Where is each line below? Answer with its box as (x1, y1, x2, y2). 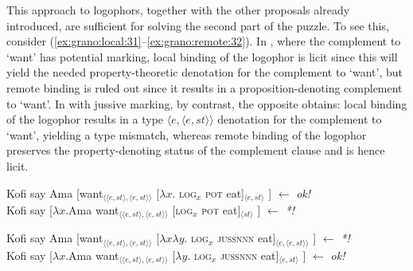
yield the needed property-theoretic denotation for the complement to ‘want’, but (6, 64, 403, 81)
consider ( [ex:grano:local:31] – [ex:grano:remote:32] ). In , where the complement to (6, 33, 401, 49)
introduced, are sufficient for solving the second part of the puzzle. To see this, (6, 17, 389, 33)
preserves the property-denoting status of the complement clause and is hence (6, 142, 385, 159)
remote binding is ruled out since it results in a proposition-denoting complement (6, 79, 403, 96)
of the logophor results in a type (6, 111, 164, 128)
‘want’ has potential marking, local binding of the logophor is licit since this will (6, 48, 398, 65)
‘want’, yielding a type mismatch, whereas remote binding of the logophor (6, 126, 367, 143)
